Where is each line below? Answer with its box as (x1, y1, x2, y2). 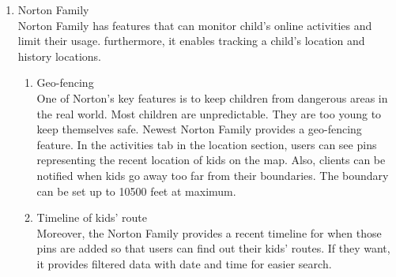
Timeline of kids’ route (36, 209, 147, 226)
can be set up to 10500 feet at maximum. (36, 182, 236, 199)
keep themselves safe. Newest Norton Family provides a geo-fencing (36, 121, 362, 137)
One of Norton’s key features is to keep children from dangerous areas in (36, 89, 388, 106)
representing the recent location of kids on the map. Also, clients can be (36, 152, 386, 168)
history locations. (17, 47, 102, 64)
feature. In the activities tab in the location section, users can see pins (36, 136, 377, 152)
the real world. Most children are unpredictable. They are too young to (36, 105, 382, 122)
